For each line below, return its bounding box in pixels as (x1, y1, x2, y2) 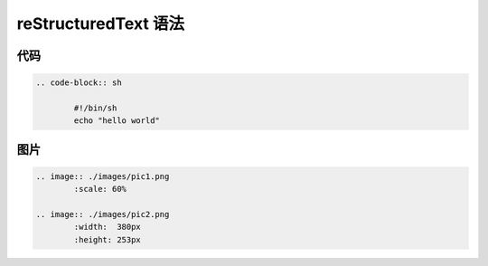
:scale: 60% (73, 184, 127, 195)
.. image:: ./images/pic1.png (35, 171, 170, 181)
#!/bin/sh (73, 102, 117, 113)
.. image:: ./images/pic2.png (35, 209, 170, 220)
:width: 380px (73, 222, 142, 233)
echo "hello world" (73, 116, 160, 126)
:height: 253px (73, 234, 142, 244)
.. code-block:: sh (35, 78, 122, 88)
